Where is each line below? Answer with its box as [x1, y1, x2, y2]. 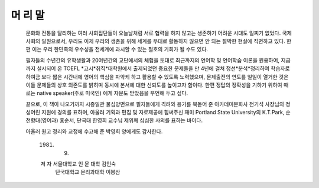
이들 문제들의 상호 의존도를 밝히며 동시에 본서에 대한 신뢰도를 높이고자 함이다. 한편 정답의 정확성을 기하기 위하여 [25, 81, 283, 88]
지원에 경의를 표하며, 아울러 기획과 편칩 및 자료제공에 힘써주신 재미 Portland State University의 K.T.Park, [41, 109, 285, 116]
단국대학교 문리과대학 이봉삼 [55, 169, 121, 176]
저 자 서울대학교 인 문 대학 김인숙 [40, 160, 116, 167]
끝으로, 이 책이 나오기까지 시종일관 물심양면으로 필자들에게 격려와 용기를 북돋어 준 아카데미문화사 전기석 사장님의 [25, 100, 285, 107]
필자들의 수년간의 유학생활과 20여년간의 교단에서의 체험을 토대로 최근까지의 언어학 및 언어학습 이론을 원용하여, [25, 57, 280, 64]
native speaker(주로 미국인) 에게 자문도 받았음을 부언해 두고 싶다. [36, 90, 188, 97]
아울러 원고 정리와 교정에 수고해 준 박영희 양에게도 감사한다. [25, 127, 163, 135]
